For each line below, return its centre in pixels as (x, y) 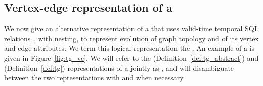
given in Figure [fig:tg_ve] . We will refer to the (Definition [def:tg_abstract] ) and (131, 58)
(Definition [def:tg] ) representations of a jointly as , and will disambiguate (119, 68)
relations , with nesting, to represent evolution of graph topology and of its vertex (131, 38)
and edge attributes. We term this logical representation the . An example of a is (129, 48)
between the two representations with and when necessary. (95, 78)
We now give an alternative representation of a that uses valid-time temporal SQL (131, 28)
